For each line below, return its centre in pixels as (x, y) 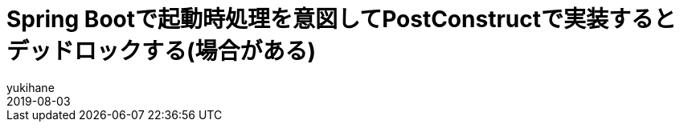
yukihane (31, 87)
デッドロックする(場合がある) (162, 51)
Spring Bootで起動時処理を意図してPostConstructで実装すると (341, 19)
